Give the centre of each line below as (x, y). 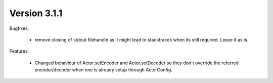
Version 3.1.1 (36, 13)
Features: (19, 51)
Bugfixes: (19, 28)
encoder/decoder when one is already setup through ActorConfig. (104, 70)
